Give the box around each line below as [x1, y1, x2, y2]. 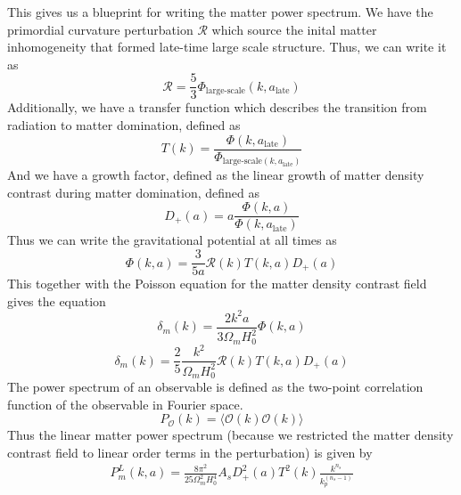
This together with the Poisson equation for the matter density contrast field [7, 274, 427, 293]
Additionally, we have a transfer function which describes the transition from [7, 98, 427, 117]
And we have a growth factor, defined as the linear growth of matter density [7, 166, 424, 184]
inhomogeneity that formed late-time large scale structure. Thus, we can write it [7, 37, 447, 56]
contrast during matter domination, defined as [7, 183, 260, 201]
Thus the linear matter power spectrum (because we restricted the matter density [7, 426, 454, 444]
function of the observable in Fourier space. [7, 394, 243, 413]
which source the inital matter [211, 20, 377, 38]
